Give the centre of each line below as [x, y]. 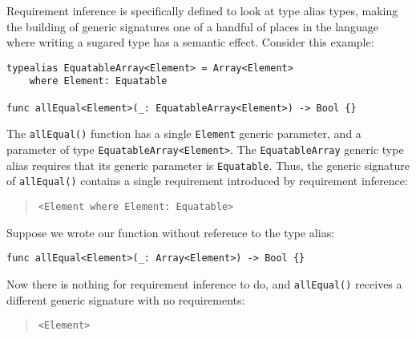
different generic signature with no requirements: [126, 299]
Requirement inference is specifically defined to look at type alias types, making [202, 10]
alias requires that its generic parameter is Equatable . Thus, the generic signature [208, 165]
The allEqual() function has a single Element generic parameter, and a [184, 133]
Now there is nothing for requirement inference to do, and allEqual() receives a [204, 283]
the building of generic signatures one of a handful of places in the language [192, 26]
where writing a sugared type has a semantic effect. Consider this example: [190, 42]
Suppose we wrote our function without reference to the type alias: [171, 232]
